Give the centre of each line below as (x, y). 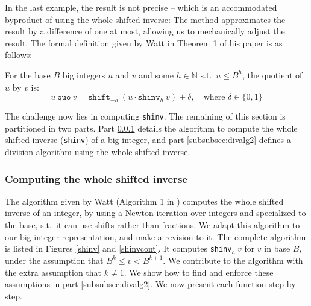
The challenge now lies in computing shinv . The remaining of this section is (145, 116)
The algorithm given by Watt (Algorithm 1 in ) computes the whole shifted (144, 201)
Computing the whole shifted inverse (96, 178)
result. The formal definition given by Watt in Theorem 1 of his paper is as (144, 43)
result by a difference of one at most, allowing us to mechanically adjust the (145, 31)
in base (277, 248)
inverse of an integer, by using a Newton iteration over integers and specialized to (155, 213)
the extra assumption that (53, 272)
